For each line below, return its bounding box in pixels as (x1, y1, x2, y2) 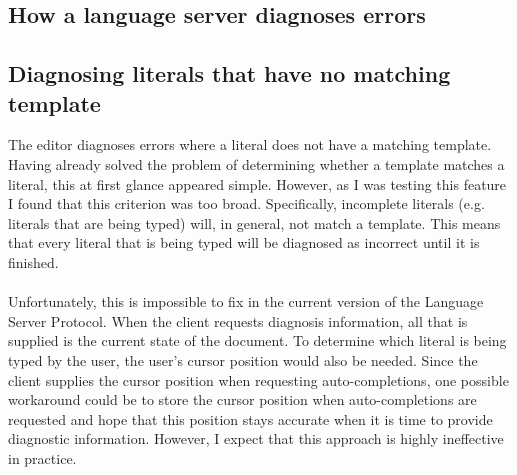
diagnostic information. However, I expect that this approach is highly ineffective (8, 428, 504, 449)
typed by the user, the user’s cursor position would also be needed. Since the (8, 349, 478, 370)
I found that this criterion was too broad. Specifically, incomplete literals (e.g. (8, 193, 485, 214)
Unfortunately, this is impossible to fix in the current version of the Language (8, 291, 484, 312)
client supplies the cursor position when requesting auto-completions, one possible (8, 369, 509, 390)
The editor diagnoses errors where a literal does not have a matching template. (8, 134, 492, 155)
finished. (8, 251, 59, 272)
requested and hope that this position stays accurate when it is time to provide (8, 408, 493, 429)
